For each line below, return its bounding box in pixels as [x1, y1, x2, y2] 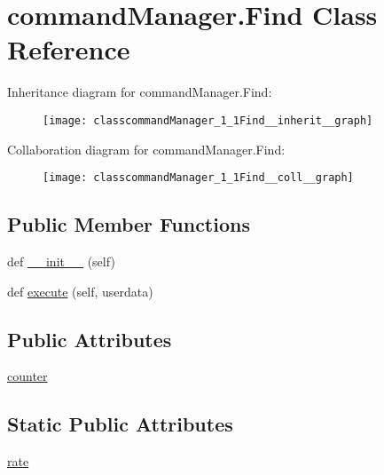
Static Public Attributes [7, 410, 233, 438]
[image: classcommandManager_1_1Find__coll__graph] [43, 171, 354, 185]
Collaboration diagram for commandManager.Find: [7, 139, 286, 158]
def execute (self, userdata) [7, 281, 153, 300]
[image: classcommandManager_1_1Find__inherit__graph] [43, 114, 373, 127]
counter [7, 367, 48, 385]
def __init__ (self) [7, 252, 115, 271]
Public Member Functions [7, 210, 250, 238]
